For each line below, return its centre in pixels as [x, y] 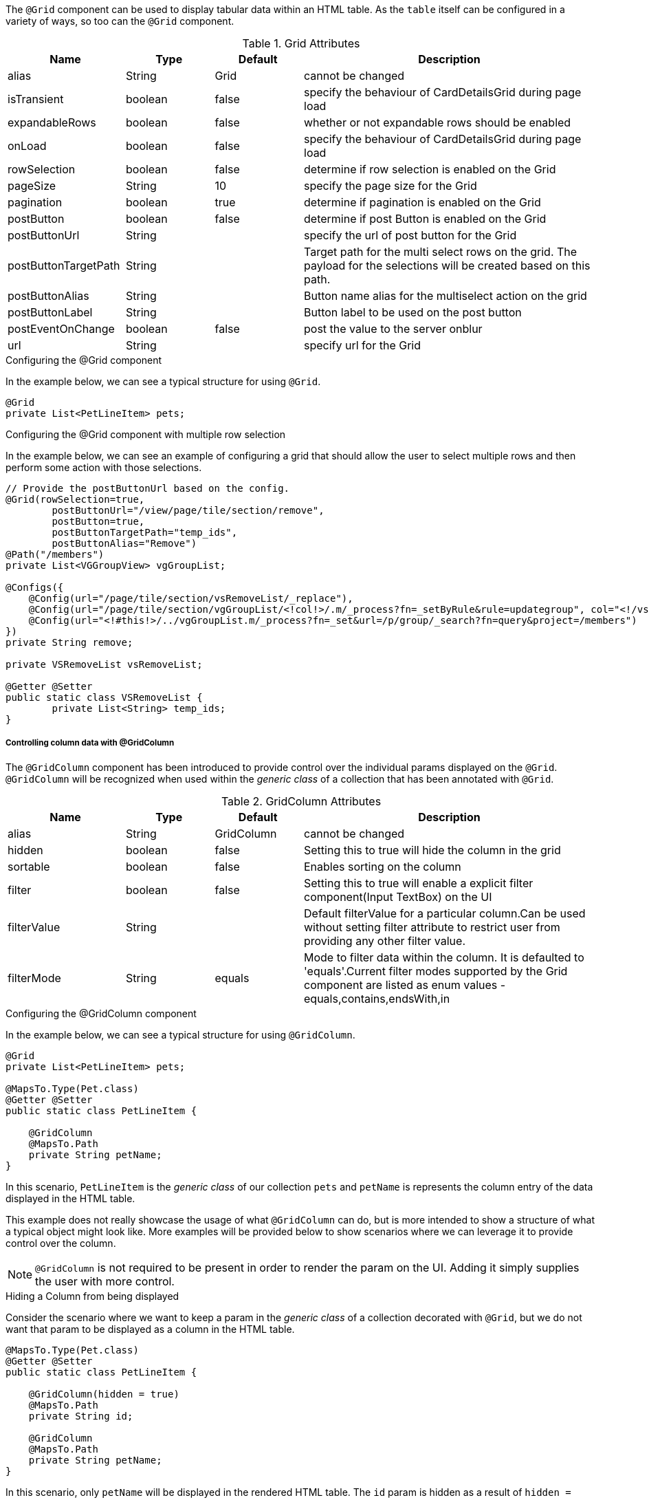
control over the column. [61, 1243]
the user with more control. [105, 1281]
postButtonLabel [50, 312]
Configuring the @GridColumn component [101, 1013]
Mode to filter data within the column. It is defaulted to [444, 957]
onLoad [27, 146]
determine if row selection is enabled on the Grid [430, 169]
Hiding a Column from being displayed [92, 1296]
